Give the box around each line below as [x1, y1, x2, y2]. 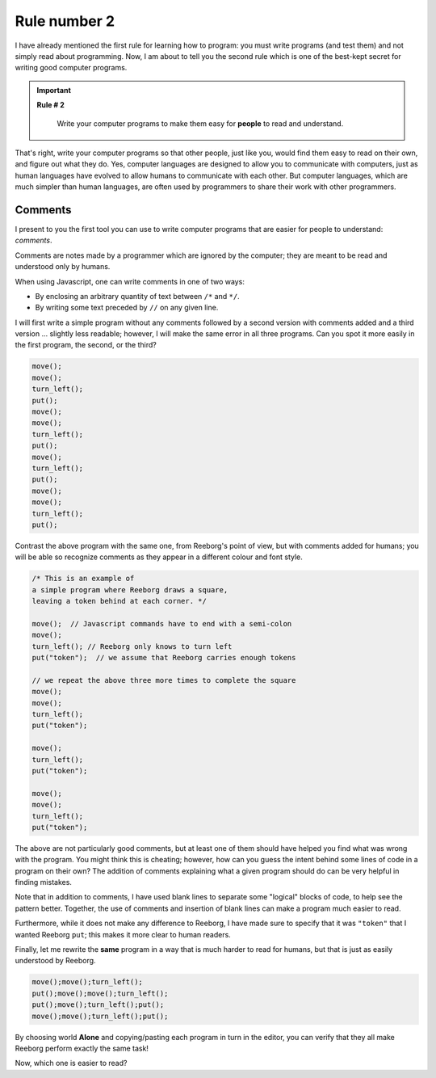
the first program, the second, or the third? [15, 340, 157, 350]
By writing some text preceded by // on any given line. [35, 303, 219, 313]
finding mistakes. [15, 878, 73, 887]
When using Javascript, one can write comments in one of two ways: [15, 276, 245, 286]
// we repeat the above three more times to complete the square [31, 676, 296, 684]
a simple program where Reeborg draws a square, [31, 585, 228, 594]
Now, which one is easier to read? [15, 1059, 128, 1068]
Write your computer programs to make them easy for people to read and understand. [57, 118, 344, 128]
